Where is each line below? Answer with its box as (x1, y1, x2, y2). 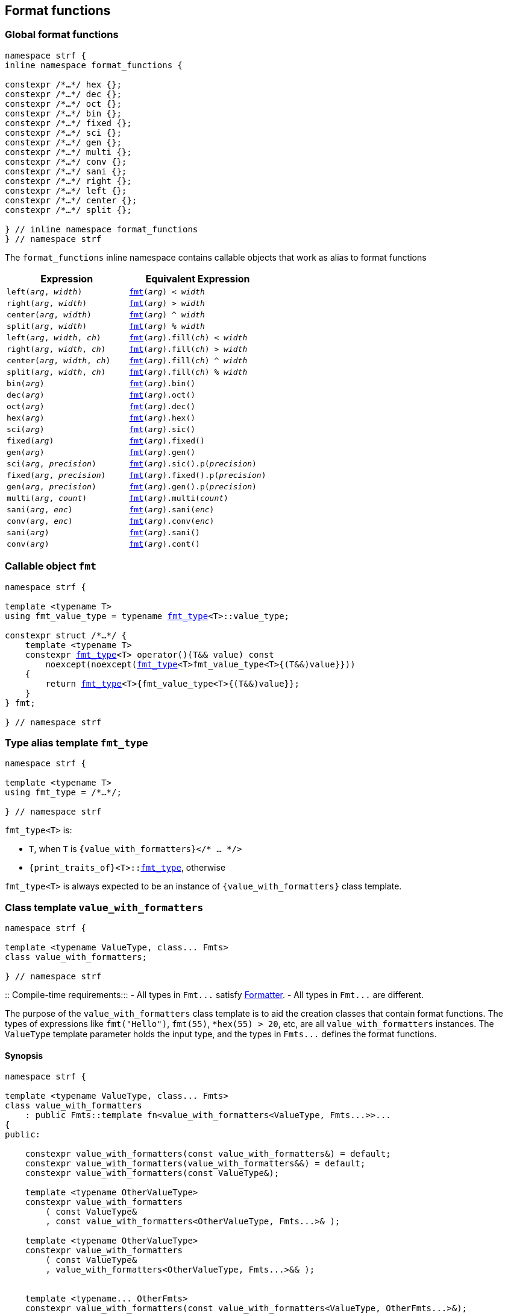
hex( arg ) (7, 413, 45, 422)
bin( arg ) (7, 378, 45, 388)
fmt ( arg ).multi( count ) (129, 493, 228, 503)
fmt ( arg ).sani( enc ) (129, 504, 215, 514)
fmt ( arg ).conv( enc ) (129, 516, 215, 526)
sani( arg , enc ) (7, 504, 73, 514)
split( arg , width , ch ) (7, 367, 106, 377)
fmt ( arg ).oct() (129, 390, 196, 399)
